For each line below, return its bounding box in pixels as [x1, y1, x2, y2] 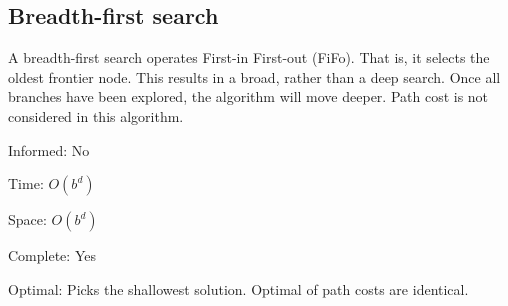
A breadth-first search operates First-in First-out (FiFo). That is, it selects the [8, 47, 490, 68]
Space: [8, 209, 47, 230]
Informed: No [8, 139, 90, 160]
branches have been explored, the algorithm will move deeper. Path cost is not [8, 86, 489, 107]
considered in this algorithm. [8, 105, 184, 126]
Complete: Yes [8, 245, 96, 266]
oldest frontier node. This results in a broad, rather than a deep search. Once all [8, 66, 501, 87]
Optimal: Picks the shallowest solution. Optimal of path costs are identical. [8, 278, 469, 299]
